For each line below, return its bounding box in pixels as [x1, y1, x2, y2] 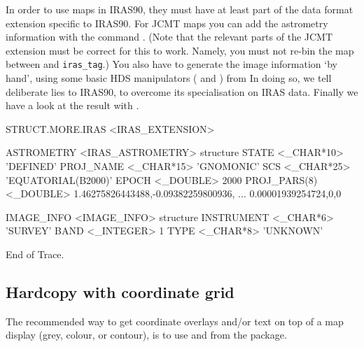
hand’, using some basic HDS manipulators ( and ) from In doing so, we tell [6, 71, 332, 85]
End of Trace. [6, 246, 64, 261]
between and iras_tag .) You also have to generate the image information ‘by [6, 57, 337, 71]
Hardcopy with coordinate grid [6, 281, 234, 302]
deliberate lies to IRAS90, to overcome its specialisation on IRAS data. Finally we [6, 84, 358, 99]
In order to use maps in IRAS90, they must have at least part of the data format [6, 2, 353, 16]
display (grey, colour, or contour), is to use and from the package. [6, 327, 287, 342]
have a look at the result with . [6, 98, 139, 113]
